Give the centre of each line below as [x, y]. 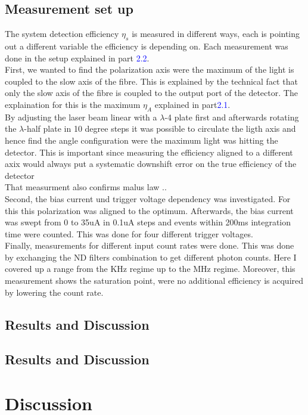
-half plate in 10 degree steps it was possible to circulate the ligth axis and [160, 128]
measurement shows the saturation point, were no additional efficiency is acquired [154, 281]
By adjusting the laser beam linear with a [81, 117]
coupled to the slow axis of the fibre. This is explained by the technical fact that [151, 81]
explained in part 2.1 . [192, 104]
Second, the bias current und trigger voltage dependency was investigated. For [148, 198]
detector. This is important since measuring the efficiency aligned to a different [149, 152]
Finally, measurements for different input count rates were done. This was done [150, 245]
